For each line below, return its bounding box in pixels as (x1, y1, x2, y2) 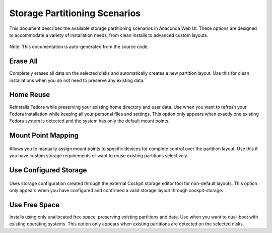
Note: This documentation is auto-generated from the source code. (9, 43, 149, 50)
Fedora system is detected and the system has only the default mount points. (9, 118, 170, 124)
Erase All (9, 57, 38, 66)
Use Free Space (9, 200, 60, 209)
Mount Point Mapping (9, 131, 79, 140)
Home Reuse (9, 90, 50, 99)
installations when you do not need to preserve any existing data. (9, 77, 145, 83)
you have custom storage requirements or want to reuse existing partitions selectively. (9, 153, 188, 159)
